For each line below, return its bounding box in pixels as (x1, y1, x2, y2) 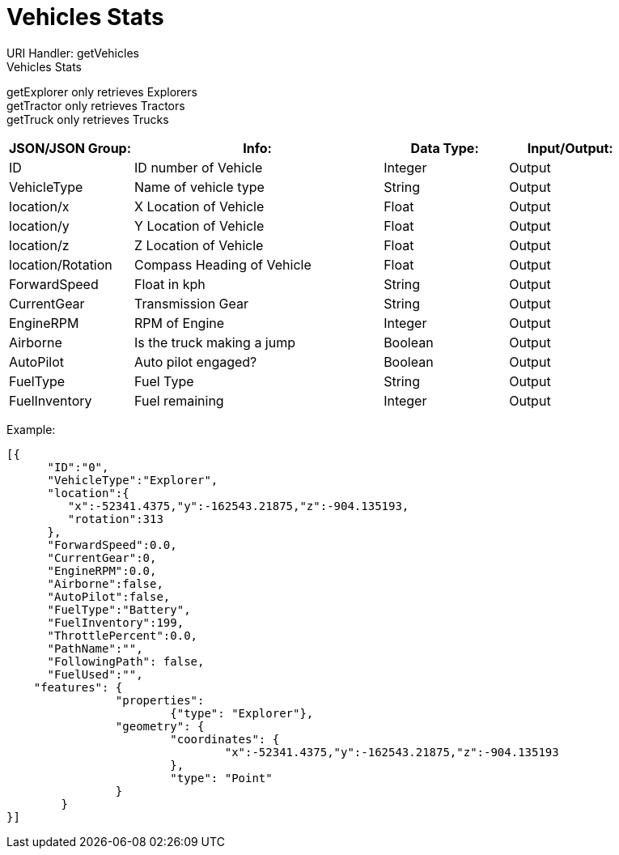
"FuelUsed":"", (47, 667, 143, 681)
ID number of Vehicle (134, 159, 263, 176)
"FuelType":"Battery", (47, 602, 191, 616)
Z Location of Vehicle (134, 236, 264, 253)
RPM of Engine (134, 314, 225, 331)
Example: (6, 422, 56, 436)
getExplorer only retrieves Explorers (6, 84, 197, 99)
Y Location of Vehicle (134, 217, 265, 234)
